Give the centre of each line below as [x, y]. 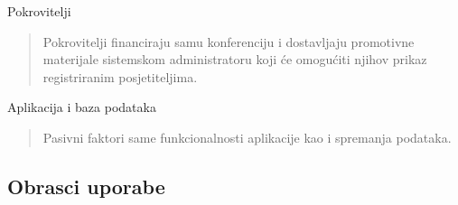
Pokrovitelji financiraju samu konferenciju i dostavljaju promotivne [229, 41]
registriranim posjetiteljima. [120, 76]
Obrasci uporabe [86, 186]
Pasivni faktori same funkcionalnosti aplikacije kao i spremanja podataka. [247, 137]
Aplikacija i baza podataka [82, 107]
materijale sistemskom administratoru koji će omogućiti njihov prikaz [235, 59]
